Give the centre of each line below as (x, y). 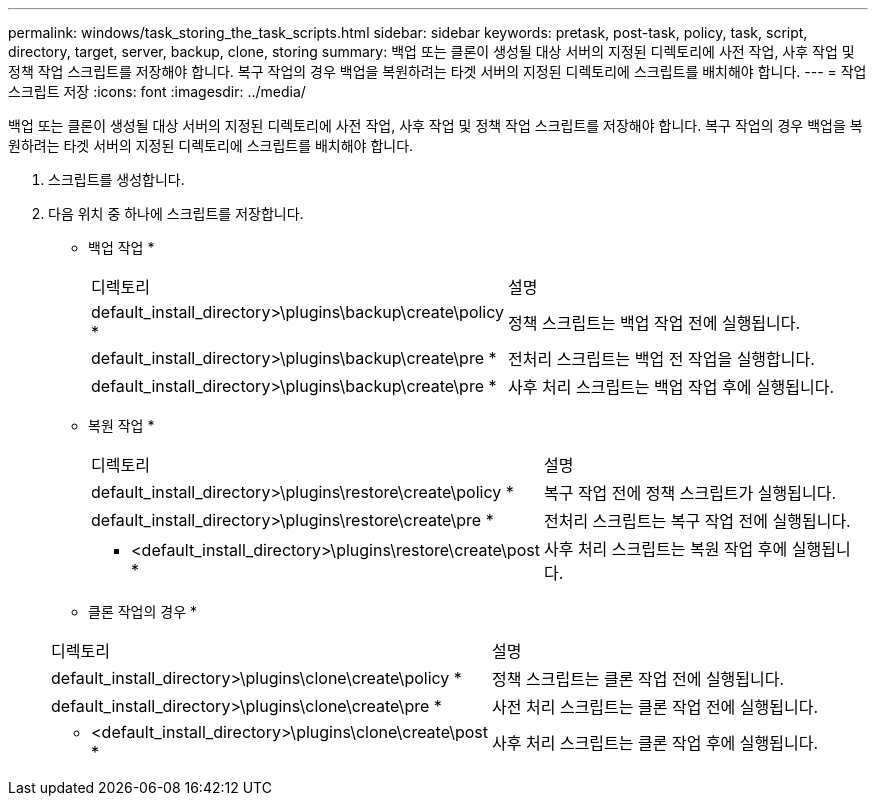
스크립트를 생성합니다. (116, 179)
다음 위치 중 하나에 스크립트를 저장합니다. (176, 213)
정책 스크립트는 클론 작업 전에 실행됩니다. (638, 679)
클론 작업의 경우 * (142, 611)
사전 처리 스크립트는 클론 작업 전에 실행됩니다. (655, 707)
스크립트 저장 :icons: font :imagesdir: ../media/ (157, 91)
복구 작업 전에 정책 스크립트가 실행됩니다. (690, 493)
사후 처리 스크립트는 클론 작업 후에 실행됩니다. (655, 743)
